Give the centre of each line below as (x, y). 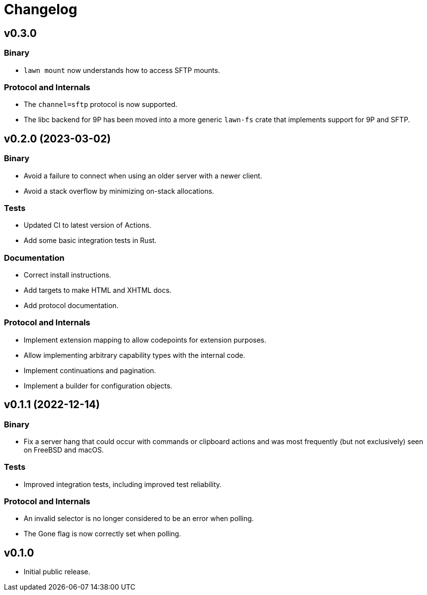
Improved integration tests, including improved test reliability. (123, 484)
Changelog (41, 9)
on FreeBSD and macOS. (64, 450)
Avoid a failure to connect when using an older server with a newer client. (143, 175)
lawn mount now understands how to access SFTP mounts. (122, 70)
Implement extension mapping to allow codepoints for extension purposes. (145, 340)
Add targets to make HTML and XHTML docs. (98, 290)
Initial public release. (57, 572)
